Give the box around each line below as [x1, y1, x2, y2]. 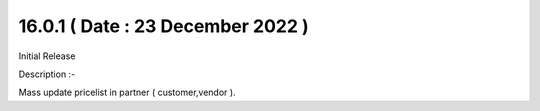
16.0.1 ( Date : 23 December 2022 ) [18, 15, 309, 37]
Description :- [18, 68, 76, 80]
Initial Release [18, 50, 76, 62]
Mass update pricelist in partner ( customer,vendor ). [18, 86, 236, 99]
